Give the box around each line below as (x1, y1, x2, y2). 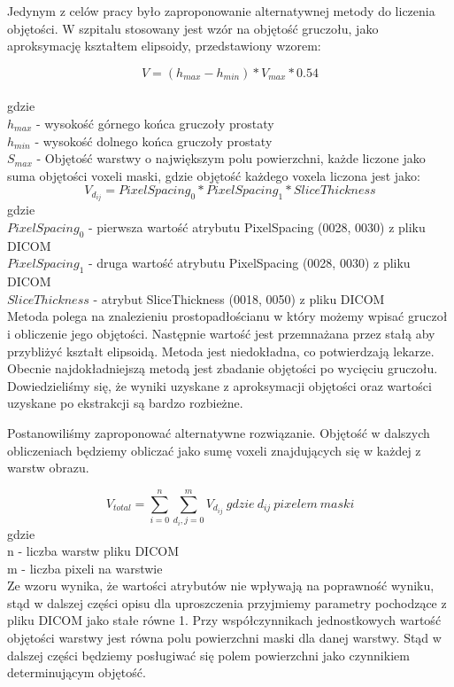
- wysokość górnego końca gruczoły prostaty (35, 113, 274, 132)
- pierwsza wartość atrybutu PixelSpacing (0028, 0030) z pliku (88, 218, 426, 237)
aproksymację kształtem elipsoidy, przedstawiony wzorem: (7, 36, 321, 55)
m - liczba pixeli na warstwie (7, 558, 163, 577)
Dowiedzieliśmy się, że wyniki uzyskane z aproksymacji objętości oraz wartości (7, 376, 432, 394)
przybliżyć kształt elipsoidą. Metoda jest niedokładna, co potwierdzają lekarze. (7, 341, 435, 360)
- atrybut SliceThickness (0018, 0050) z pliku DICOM (93, 289, 385, 308)
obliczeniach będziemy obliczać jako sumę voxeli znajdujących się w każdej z (7, 441, 421, 459)
